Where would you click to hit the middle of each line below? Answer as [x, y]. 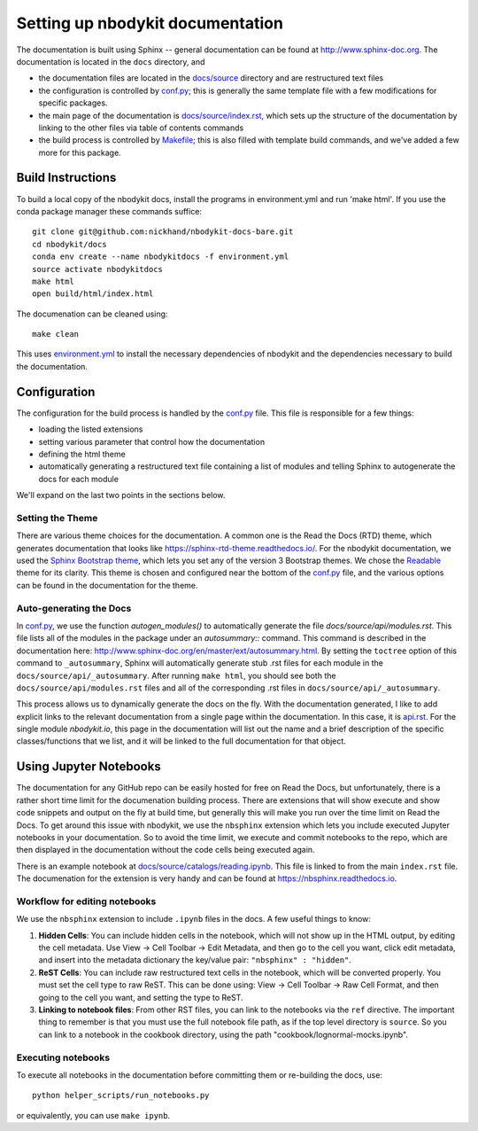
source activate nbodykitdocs [98, 269]
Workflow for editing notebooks [86, 901]
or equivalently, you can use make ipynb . [93, 1115]
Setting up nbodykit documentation [150, 23]
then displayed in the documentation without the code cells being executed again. [166, 850]
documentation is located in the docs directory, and [111, 61]
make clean [56, 334]
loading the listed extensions [91, 429]
